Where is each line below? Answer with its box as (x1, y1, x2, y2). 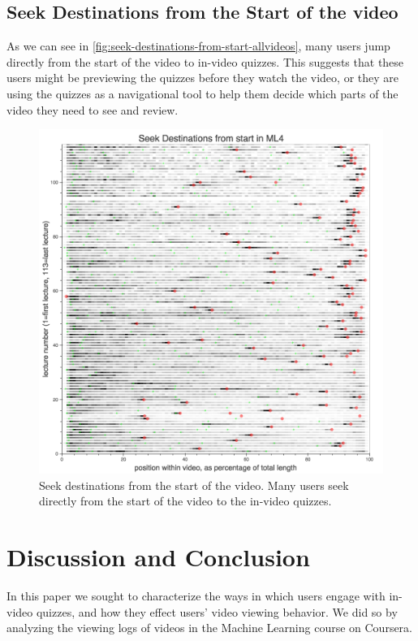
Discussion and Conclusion (6, 540, 310, 574)
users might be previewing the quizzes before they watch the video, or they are (6, 69, 399, 86)
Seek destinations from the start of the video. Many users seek (39, 476, 349, 493)
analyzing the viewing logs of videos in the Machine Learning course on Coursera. (6, 619, 412, 636)
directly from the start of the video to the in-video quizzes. (39, 492, 332, 509)
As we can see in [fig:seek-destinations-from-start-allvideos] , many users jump (6, 37, 390, 54)
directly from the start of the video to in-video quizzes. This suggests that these (6, 53, 404, 70)
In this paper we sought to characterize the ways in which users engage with (6, 587, 386, 604)
